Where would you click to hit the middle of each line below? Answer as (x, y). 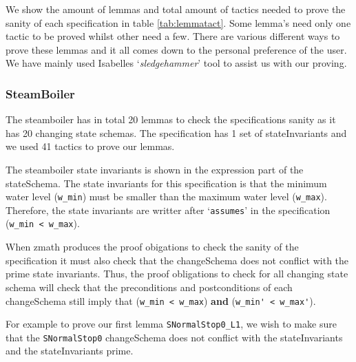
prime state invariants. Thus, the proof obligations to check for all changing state (177, 274)
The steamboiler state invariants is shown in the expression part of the (155, 169)
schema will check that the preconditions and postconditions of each (149, 287)
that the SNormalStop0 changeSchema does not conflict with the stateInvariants (174, 337)
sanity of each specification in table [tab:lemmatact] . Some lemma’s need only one (178, 22)
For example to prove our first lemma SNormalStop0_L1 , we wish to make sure (171, 324)
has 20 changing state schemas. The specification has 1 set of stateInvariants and (176, 132)
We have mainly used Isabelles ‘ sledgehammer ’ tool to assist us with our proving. (176, 63)
